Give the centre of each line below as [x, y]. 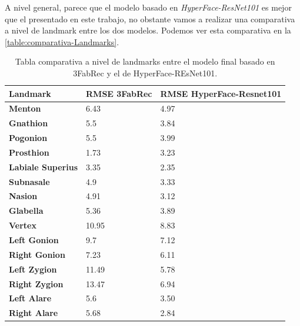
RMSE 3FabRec [119, 93]
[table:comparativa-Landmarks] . [62, 41]
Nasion [23, 196]
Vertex [23, 225]
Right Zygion [36, 283]
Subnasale [29, 181]
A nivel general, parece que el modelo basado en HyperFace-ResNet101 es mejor [148, 7]
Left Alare [30, 298]
